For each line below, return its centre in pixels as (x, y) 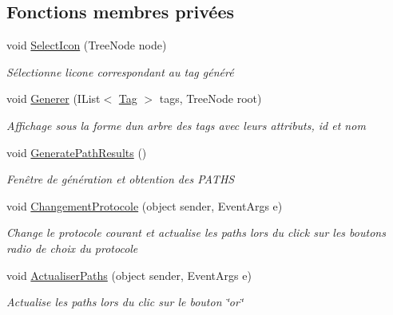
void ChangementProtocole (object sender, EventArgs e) (145, 205)
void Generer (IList (54, 98)
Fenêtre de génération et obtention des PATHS (121, 179)
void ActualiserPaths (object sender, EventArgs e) (129, 275)
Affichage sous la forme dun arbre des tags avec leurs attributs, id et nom (186, 125)
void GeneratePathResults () (77, 152)
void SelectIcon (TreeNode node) (87, 45)
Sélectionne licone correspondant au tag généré (120, 71)
